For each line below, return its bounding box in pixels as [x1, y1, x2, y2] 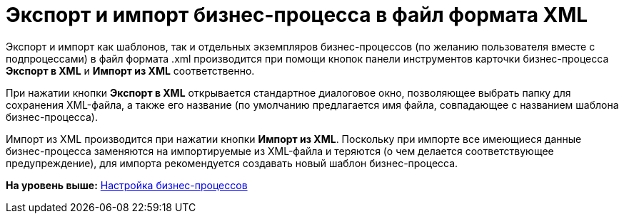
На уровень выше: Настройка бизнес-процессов [6, 178, 248, 191]
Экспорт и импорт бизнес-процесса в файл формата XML [6, 3, 588, 27]
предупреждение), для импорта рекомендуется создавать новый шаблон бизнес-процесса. [6, 156, 458, 169]
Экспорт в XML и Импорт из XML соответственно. [6, 64, 255, 77]
